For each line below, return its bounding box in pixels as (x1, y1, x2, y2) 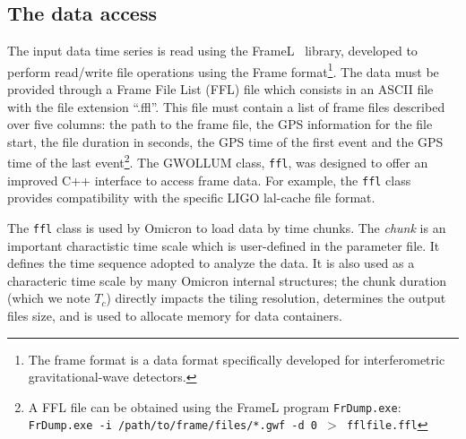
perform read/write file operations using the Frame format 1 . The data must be (7, 59, 439, 81)
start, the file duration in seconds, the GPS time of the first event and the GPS (7, 132, 444, 151)
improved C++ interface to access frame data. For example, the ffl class (7, 170, 411, 189)
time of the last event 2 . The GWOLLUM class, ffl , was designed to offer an (7, 151, 428, 172)
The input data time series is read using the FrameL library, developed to (7, 41, 418, 60)
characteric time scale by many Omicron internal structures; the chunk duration (7, 271, 447, 289)
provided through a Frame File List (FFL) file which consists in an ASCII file (7, 80, 434, 99)
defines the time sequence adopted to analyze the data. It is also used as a (7, 254, 415, 272)
